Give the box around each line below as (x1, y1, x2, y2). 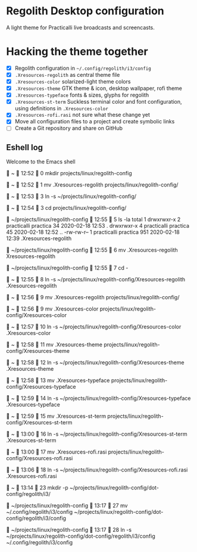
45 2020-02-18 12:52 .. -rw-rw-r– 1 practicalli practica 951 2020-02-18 (6, 228, 180, 236)
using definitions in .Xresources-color (14, 105, 108, 112)
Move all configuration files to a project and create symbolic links (14, 118, 175, 125)
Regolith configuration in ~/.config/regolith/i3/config (14, 64, 152, 72)
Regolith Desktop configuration (6, 4, 165, 18)
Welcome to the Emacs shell (6, 158, 76, 165)
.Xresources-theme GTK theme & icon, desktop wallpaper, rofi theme (14, 85, 183, 92)
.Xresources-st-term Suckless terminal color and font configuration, (14, 98, 183, 106)
